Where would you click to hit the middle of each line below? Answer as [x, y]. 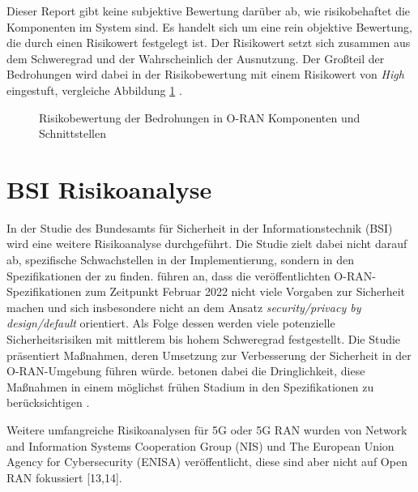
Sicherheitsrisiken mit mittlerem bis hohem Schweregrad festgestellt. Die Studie [204, 339]
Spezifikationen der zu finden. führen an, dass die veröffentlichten [168, 275]
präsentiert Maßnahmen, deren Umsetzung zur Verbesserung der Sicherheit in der [209, 355]
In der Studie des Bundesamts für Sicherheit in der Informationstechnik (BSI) [200, 227]
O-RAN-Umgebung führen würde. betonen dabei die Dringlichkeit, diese [186, 371]
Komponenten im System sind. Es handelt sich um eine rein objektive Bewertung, [209, 26]
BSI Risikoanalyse [109, 188]
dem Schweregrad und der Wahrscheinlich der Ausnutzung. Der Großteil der [196, 58]
